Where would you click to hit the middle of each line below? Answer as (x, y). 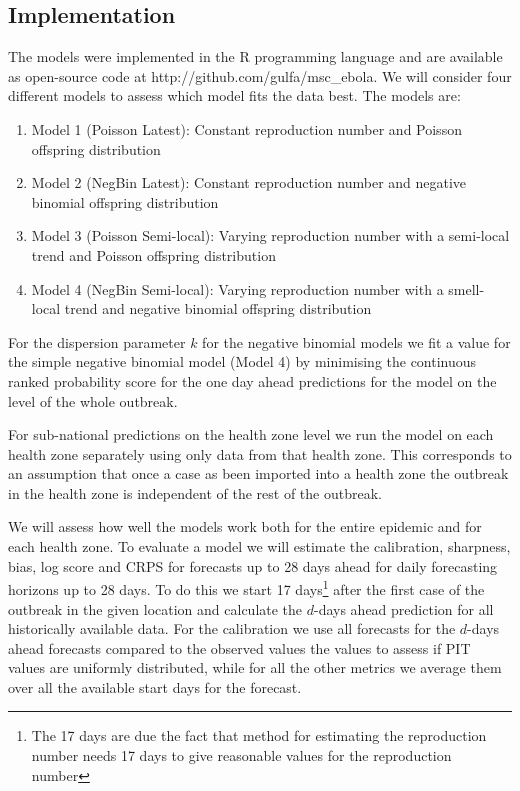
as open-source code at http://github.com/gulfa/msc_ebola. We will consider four (260, 75)
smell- (466, 288)
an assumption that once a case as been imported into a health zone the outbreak (258, 473)
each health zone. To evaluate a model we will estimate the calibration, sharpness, (259, 546)
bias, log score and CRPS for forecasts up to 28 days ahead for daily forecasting (253, 565)
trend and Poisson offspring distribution (153, 254)
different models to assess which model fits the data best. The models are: (234, 95)
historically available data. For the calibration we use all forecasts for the (232, 628)
